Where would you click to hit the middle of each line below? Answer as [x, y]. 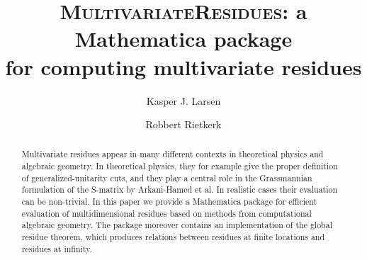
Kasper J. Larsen [183, 100]
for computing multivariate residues [183, 66]
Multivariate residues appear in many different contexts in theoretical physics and [173, 154]
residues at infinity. [57, 248]
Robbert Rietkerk [183, 124]
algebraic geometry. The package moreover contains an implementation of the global [177, 225]
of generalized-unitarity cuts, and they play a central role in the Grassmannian [167, 177]
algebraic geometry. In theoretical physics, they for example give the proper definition [180, 166]
